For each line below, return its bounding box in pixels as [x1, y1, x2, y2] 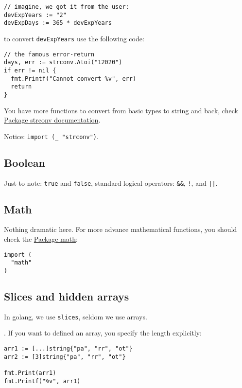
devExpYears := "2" [4, 11, 67, 18]
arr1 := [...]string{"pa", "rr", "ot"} [4, 345, 133, 353]
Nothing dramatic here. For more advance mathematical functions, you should [4, 224, 237, 234]
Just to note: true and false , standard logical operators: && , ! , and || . [4, 177, 218, 188]
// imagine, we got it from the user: [4, 3, 129, 10]
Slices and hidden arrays [4, 289, 129, 304]
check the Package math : [4, 234, 78, 244]
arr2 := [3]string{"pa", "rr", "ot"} [4, 353, 126, 360]
